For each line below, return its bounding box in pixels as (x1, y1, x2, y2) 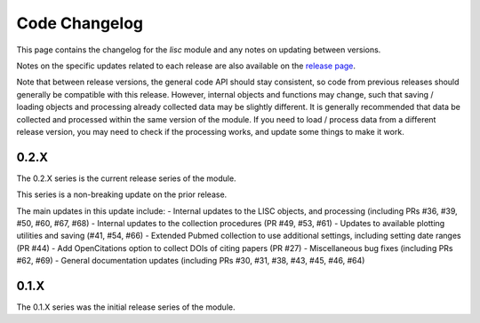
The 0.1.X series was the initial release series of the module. (16, 302, 236, 312)
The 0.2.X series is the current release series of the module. (16, 173, 236, 184)
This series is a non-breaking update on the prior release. (16, 189, 228, 200)
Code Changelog (16, 13, 144, 33)
